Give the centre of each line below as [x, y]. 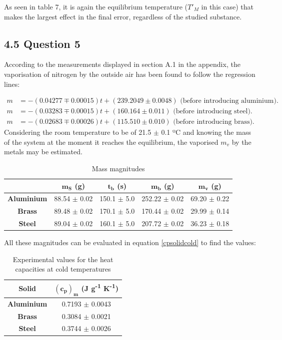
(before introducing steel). [213, 112]
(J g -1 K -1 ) [100, 287]
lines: [12, 84]
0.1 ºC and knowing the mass [206, 132]
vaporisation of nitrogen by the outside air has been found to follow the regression [130, 74]
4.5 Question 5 [42, 43]
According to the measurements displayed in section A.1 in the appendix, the [122, 64]
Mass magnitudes [118, 169]
